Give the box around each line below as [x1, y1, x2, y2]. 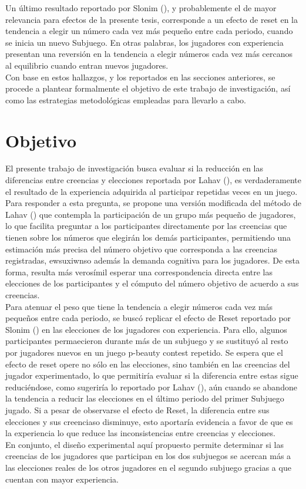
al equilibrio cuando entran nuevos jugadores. [5, 59, 169, 71]
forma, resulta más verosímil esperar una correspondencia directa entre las [5, 265, 273, 278]
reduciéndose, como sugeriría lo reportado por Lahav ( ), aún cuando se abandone [5, 380, 297, 393]
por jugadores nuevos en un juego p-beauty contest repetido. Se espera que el [5, 346, 283, 358]
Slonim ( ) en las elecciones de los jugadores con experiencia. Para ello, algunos [5, 323, 287, 335]
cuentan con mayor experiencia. [5, 473, 119, 485]
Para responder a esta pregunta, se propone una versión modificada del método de [5, 197, 301, 209]
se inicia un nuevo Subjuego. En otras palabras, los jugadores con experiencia [5, 36, 284, 48]
